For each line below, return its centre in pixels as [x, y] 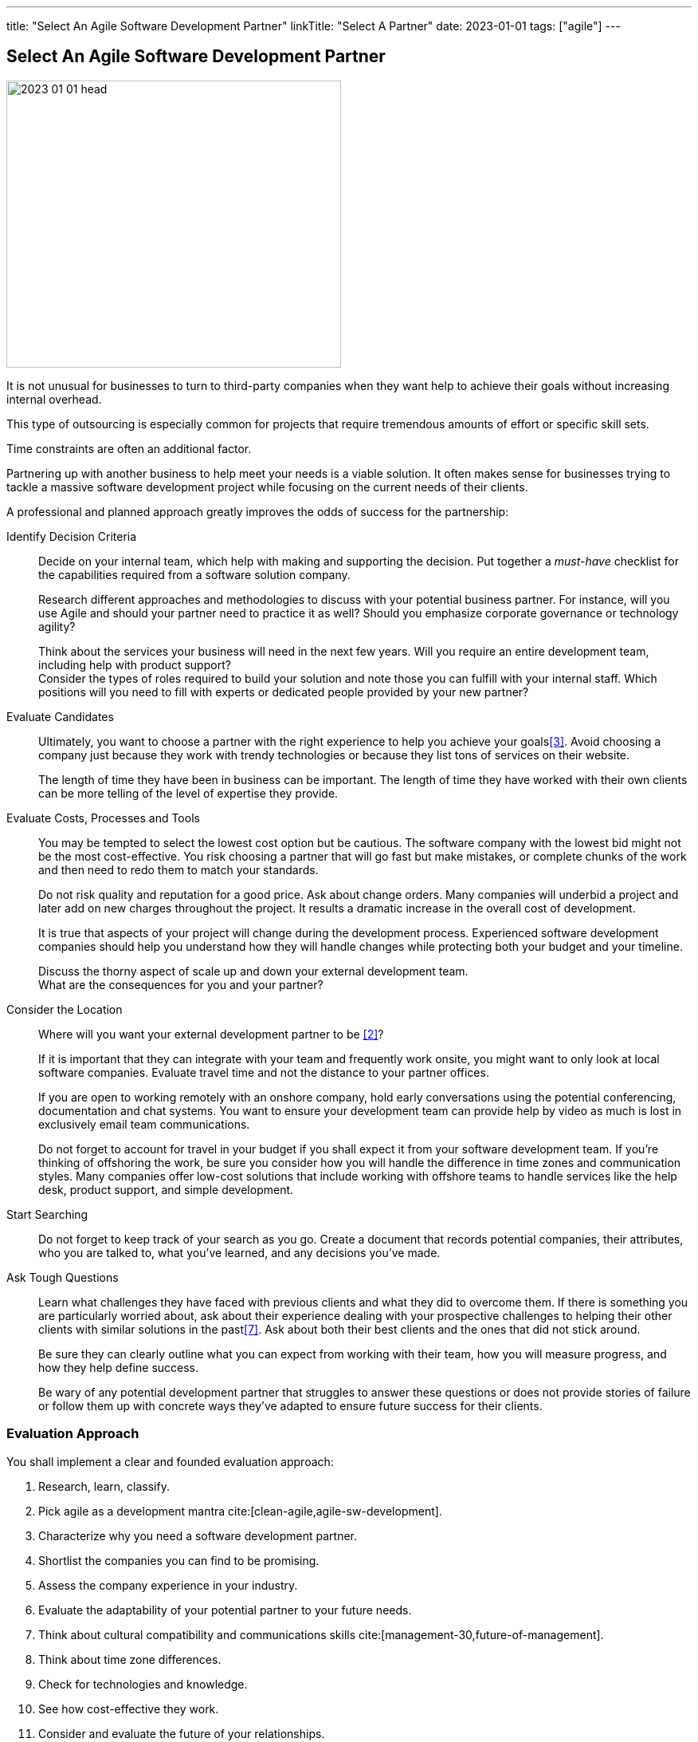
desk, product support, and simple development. [166, 1189]
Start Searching [47, 1214]
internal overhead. [54, 399]
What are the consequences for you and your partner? [181, 984]
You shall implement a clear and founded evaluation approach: [170, 1461]
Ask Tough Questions [63, 1277]
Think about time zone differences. [130, 1659]
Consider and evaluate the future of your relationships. [182, 1733]
